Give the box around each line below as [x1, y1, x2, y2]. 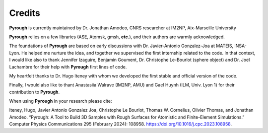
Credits [9, 7, 41, 18]
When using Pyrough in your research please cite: [9, 98, 112, 104]
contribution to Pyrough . [9, 89, 60, 95]
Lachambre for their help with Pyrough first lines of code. [9, 64, 127, 69]
